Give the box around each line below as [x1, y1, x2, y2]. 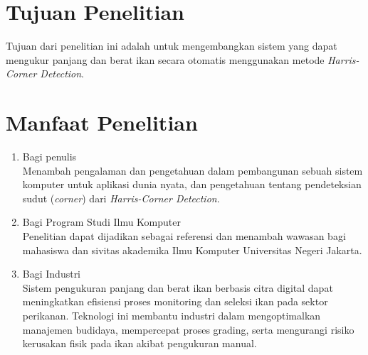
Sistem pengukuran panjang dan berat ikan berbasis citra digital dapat [22, 280, 333, 295]
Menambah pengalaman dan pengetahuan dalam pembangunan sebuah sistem [22, 163, 363, 177]
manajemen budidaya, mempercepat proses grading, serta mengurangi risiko [22, 322, 354, 337]
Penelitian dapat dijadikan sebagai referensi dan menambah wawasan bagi [22, 229, 346, 243]
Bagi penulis [22, 149, 77, 164]
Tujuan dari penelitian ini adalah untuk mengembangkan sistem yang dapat [6, 38, 337, 53]
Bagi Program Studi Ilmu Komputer [22, 214, 181, 229]
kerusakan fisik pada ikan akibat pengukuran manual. [22, 336, 257, 351]
